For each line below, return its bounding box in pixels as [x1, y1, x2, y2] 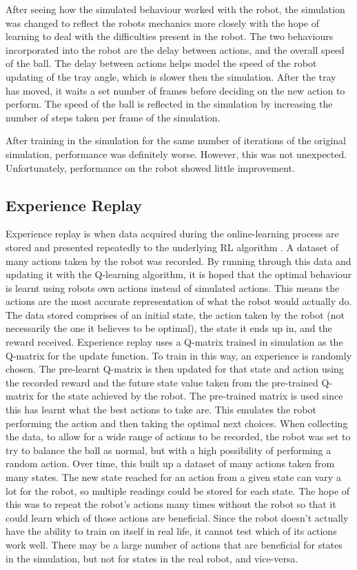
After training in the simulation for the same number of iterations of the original [6, 133, 347, 148]
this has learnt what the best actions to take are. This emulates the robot [6, 402, 316, 417]
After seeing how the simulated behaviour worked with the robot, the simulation [6, 2, 345, 16]
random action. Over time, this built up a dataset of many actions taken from [6, 456, 335, 471]
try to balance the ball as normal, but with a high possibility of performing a [6, 442, 331, 457]
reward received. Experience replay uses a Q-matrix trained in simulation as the [6, 335, 343, 349]
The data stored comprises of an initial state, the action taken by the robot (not [6, 307, 345, 322]
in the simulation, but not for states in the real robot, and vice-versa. [6, 551, 298, 565]
